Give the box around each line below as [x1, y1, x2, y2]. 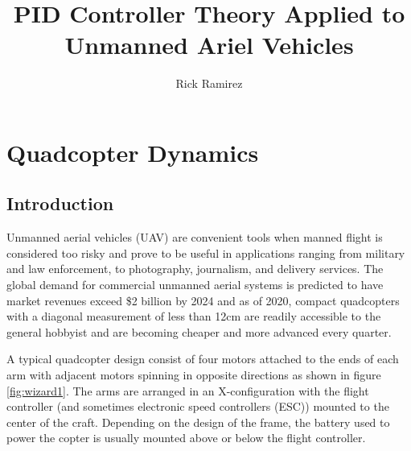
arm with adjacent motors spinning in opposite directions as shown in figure [6, 366, 381, 383]
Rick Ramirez [175, 75, 243, 92]
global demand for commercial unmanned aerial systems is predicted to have [6, 276, 384, 293]
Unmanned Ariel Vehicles [64, 28, 354, 61]
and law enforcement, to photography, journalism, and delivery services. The [6, 260, 384, 277]
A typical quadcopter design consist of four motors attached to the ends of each [6, 350, 399, 367]
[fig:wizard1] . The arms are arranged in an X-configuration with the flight [6, 382, 369, 399]
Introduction [6, 191, 114, 216]
